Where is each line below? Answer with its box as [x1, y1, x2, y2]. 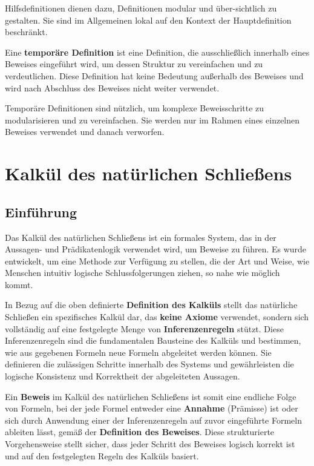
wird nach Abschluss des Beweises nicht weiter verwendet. [5, 81, 220, 94]
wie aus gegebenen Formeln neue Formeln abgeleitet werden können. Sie [5, 346, 272, 358]
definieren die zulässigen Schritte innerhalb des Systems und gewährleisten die [5, 358, 294, 370]
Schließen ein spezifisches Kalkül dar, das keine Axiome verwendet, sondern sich [5, 310, 309, 323]
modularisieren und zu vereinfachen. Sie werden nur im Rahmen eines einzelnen [5, 113, 300, 126]
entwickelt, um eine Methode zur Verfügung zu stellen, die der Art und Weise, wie [5, 254, 310, 267]
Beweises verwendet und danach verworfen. [5, 125, 165, 138]
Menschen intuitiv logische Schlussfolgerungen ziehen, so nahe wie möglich [5, 266, 280, 279]
